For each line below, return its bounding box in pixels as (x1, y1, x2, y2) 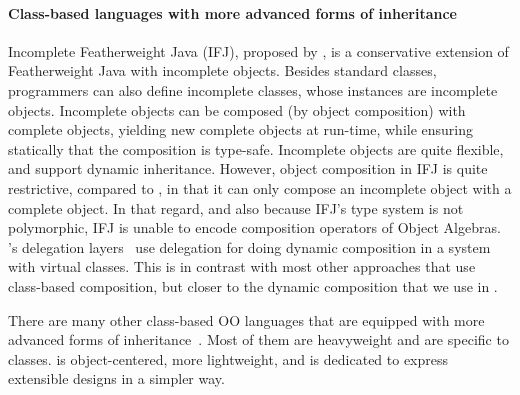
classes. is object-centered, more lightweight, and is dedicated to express (8, 348, 449, 369)
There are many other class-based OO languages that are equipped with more (8, 309, 485, 330)
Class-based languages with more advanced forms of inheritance (8, 2, 457, 23)
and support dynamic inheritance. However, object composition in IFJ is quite (8, 158, 488, 179)
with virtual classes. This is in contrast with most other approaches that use (8, 256, 476, 277)
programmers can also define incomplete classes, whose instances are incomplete (8, 79, 498, 100)
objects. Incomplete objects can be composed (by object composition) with (8, 99, 466, 120)
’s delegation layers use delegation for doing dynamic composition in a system (8, 236, 491, 257)
